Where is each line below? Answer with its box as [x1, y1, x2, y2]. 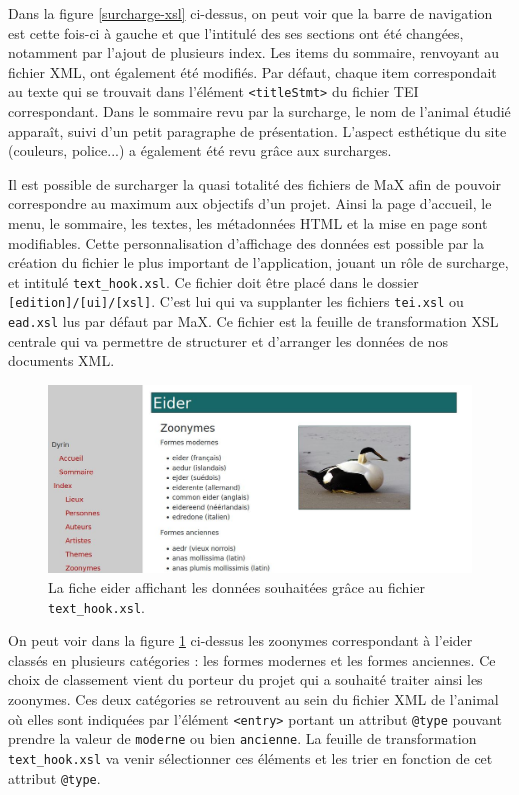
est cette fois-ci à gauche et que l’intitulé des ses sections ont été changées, [8, 22, 464, 43]
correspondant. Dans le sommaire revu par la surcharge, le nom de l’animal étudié [8, 101, 511, 122]
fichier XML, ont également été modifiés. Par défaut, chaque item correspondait [8, 61, 497, 82]
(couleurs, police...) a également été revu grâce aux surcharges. [8, 140, 392, 161]
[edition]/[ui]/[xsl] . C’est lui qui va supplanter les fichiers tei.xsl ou [8, 291, 464, 312]
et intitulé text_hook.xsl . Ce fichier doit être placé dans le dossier [8, 271, 419, 292]
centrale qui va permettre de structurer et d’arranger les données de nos [8, 330, 449, 351]
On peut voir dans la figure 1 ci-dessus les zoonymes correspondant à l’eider [8, 630, 473, 651]
